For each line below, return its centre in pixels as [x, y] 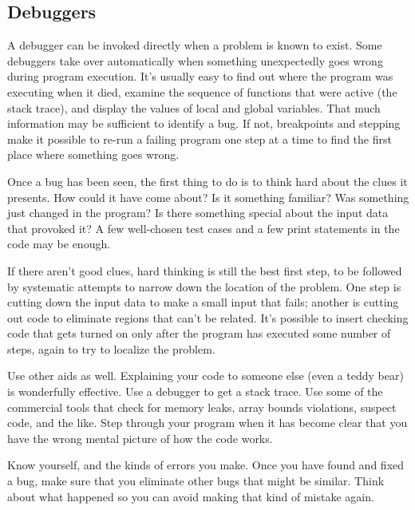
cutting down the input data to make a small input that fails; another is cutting [203, 302]
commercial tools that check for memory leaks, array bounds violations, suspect [202, 407]
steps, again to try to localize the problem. [111, 348]
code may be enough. [59, 244]
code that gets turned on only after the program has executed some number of [199, 333]
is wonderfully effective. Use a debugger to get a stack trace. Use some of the [195, 391]
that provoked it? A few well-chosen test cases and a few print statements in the [204, 228]
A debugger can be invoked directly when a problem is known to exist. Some [195, 45]
